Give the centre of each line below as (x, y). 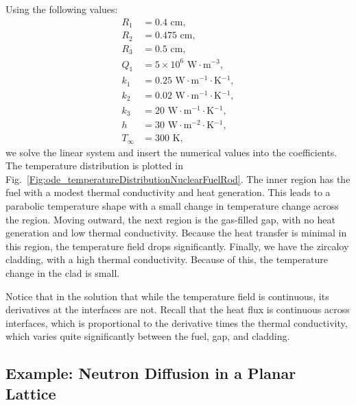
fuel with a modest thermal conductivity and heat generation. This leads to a (168, 192)
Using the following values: (62, 9)
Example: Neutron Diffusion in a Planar (151, 373)
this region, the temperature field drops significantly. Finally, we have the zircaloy (177, 246)
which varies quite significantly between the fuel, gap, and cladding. (148, 336)
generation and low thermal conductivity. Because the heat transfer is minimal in (176, 233)
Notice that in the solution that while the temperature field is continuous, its (167, 296)
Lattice (31, 393)
